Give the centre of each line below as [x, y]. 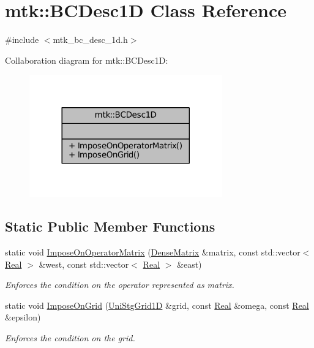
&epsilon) [23, 317]
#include [22, 40]
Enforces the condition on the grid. [70, 337]
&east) [189, 264]
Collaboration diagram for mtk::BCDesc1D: [87, 60]
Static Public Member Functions [110, 226]
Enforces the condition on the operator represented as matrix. [120, 285]
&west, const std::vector [84, 264]
